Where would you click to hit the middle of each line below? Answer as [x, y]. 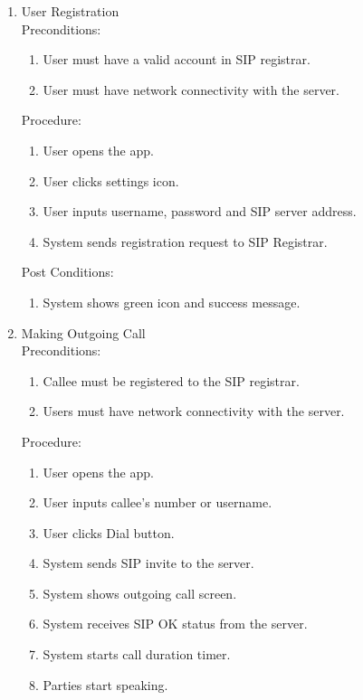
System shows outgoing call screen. [140, 593]
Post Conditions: [67, 272]
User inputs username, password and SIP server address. [200, 211]
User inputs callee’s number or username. [158, 502]
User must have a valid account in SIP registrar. [177, 59]
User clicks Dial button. [109, 532]
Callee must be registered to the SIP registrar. [171, 380]
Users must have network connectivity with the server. [194, 411]
